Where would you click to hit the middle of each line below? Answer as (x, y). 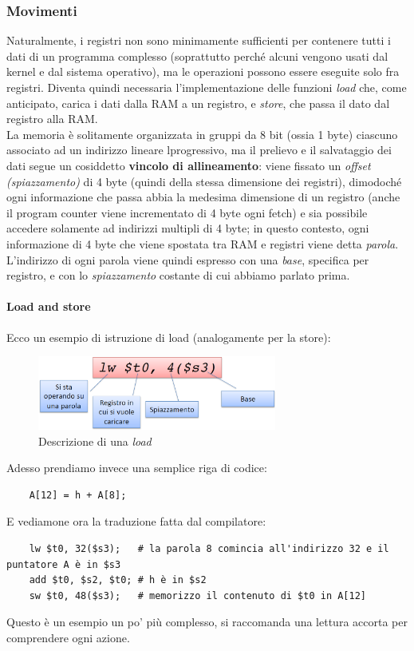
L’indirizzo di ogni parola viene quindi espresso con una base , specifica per (188, 259)
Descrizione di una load (95, 441)
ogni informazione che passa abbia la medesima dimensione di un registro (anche (203, 197)
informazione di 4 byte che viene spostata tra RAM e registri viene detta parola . (203, 243)
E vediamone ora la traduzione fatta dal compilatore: (136, 521)
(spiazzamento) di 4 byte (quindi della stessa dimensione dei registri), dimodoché (204, 181)
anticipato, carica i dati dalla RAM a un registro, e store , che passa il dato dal (198, 103)
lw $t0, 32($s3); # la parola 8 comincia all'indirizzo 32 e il (209, 548)
